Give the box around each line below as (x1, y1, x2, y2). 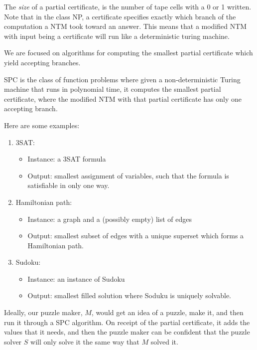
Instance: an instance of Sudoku (27, 273, 125, 284)
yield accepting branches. (4, 57, 81, 67)
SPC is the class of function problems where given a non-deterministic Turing (4, 74, 241, 84)
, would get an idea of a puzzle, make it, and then (91, 307, 244, 318)
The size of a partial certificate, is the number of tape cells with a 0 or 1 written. (4, 1, 252, 11)
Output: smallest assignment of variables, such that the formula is (27, 170, 229, 180)
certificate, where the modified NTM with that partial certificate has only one (4, 93, 242, 104)
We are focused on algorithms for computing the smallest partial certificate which (4, 47, 253, 58)
